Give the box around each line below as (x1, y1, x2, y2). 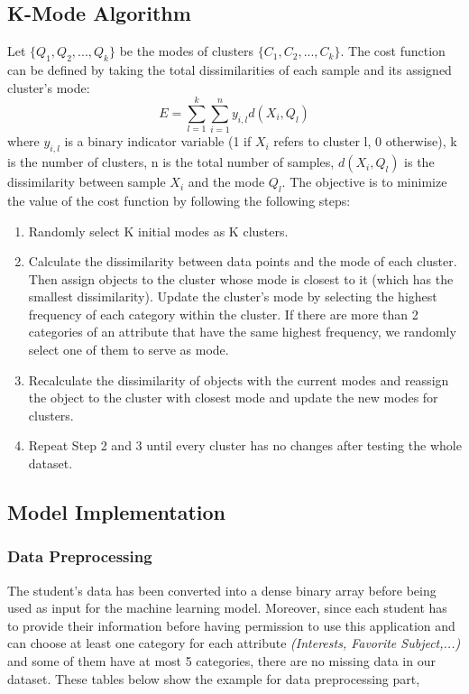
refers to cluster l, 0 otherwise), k (273, 132, 457, 151)
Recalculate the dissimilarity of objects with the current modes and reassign (28, 370, 449, 389)
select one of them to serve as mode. (28, 340, 229, 359)
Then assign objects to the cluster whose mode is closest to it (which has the (28, 269, 454, 288)
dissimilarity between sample (7, 172, 166, 191)
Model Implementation (7, 498, 226, 526)
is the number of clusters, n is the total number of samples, (7, 153, 335, 171)
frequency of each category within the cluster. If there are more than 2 (28, 304, 418, 323)
